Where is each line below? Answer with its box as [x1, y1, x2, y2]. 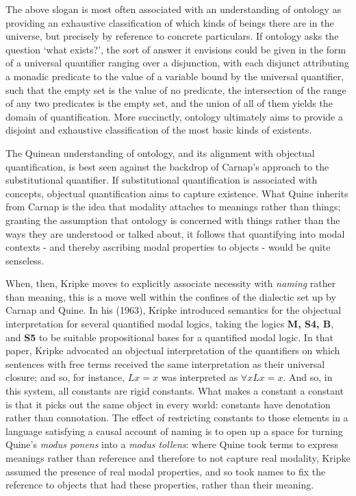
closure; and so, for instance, [5, 370, 125, 384]
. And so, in [283, 370, 333, 384]
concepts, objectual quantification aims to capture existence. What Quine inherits [5, 186, 348, 200]
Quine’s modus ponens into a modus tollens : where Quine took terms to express [5, 437, 338, 451]
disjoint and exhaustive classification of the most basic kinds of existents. [5, 123, 312, 137]
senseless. [5, 253, 44, 267]
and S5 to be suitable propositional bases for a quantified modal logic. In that [5, 330, 334, 344]
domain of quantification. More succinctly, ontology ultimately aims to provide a [5, 109, 343, 123]
